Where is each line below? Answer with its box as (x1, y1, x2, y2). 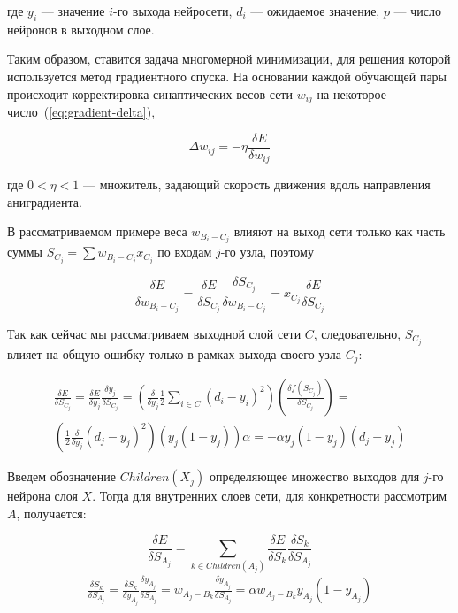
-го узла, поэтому (220, 242, 314, 261)
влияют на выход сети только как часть (233, 222, 446, 241)
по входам (157, 242, 212, 261)
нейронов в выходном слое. (7, 19, 155, 38)
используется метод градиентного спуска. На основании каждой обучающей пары (7, 66, 447, 85)
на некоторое (317, 84, 386, 103)
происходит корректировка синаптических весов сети (7, 84, 293, 103)
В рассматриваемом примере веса (7, 222, 187, 241)
